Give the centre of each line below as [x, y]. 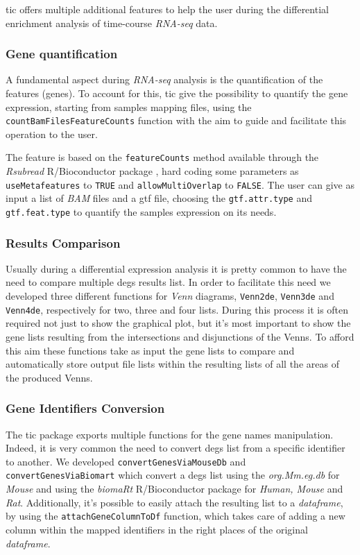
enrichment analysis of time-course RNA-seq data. [112, 23]
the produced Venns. [49, 377]
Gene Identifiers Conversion [85, 408]
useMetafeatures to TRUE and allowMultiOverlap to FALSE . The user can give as [180, 184]
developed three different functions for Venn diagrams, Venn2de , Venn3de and [170, 296]
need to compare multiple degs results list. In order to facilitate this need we [168, 282]
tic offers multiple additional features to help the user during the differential [167, 9]
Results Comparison [63, 242]
